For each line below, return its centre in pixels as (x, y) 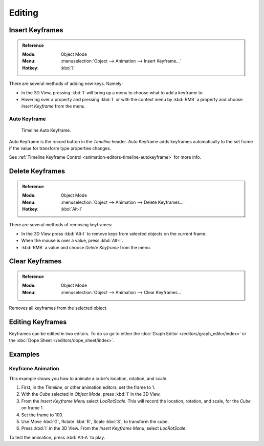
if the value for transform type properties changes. (60, 149)
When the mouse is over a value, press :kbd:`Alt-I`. (72, 241)
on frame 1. (33, 408)
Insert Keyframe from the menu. (54, 106)
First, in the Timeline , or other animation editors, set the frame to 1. (88, 387)
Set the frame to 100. (42, 415)
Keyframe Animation (34, 369)
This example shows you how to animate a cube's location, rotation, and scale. (88, 378)
